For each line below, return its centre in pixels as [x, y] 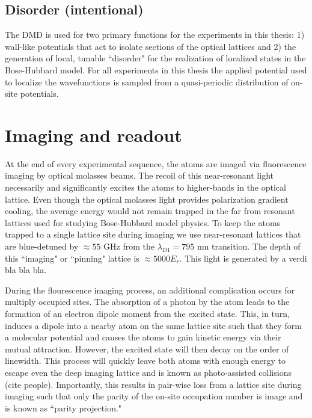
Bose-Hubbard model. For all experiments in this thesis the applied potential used [156, 69]
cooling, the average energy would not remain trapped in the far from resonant [150, 211]
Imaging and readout [93, 134]
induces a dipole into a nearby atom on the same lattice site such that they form [153, 325]
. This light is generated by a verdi [243, 258]
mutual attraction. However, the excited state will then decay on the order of [147, 349]
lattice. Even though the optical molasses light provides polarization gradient [147, 199]
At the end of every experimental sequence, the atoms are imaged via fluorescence [156, 163]
